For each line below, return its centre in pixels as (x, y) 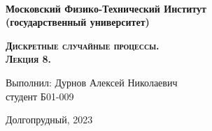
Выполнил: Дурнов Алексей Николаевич (92, 82)
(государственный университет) (78, 22)
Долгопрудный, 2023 (49, 120)
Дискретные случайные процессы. (83, 45)
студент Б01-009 (40, 96)
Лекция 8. (29, 59)
